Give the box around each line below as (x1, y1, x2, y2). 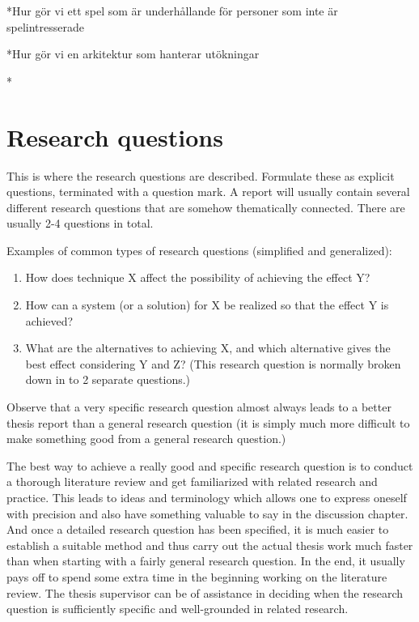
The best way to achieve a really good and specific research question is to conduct (6, 457, 413, 474)
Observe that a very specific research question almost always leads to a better (6, 398, 391, 415)
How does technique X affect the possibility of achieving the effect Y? (25, 269, 370, 286)
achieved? (25, 312, 74, 329)
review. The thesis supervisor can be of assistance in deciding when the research (6, 584, 403, 601)
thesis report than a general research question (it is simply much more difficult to (6, 414, 410, 431)
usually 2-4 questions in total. (6, 215, 154, 232)
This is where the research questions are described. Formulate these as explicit (6, 167, 395, 184)
